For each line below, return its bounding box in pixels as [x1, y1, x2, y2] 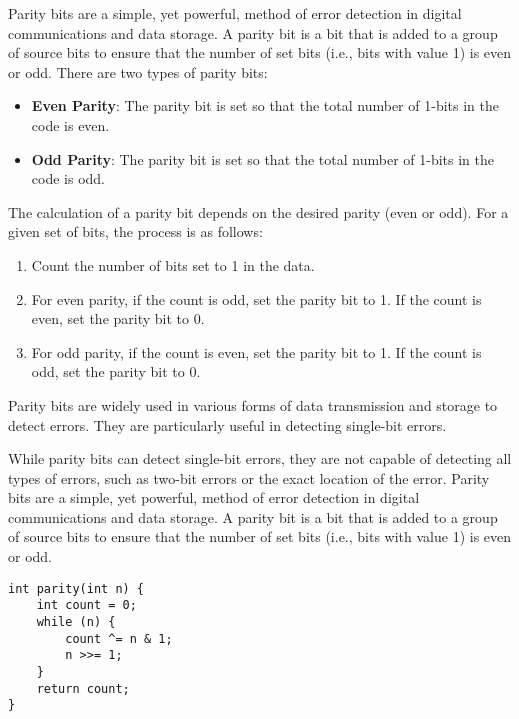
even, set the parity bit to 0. [31, 308, 205, 329]
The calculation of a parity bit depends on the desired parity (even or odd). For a [8, 201, 509, 222]
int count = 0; [36, 598, 137, 613]
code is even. [31, 114, 110, 135]
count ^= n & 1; [65, 631, 173, 646]
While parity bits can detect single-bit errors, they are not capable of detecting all [8, 448, 512, 469]
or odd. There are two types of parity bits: [8, 61, 268, 82]
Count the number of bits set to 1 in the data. [31, 254, 315, 275]
